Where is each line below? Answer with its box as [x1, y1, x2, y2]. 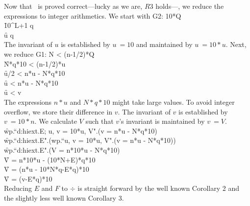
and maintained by [136, 39, 193, 49]
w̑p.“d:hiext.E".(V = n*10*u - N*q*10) [4, 144, 120, 155]
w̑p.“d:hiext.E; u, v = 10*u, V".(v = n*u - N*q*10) [4, 125, 157, 136]
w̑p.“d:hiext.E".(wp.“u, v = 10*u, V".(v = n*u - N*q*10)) [4, 135, 176, 145]
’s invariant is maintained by [119, 116, 205, 126]
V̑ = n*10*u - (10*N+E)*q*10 [4, 154, 96, 164]
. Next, [225, 39, 247, 49]
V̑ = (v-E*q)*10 [4, 173, 52, 183]
